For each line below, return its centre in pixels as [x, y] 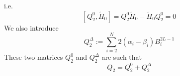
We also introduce [31, 27]
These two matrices [34, 57]
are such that [122, 57]
